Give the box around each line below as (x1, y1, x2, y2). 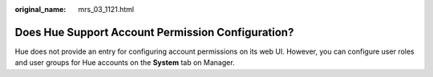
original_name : (14, 5, 67, 14)
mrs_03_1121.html (78, 5, 135, 14)
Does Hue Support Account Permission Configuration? (14, 25, 294, 39)
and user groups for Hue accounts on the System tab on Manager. (14, 58, 236, 67)
